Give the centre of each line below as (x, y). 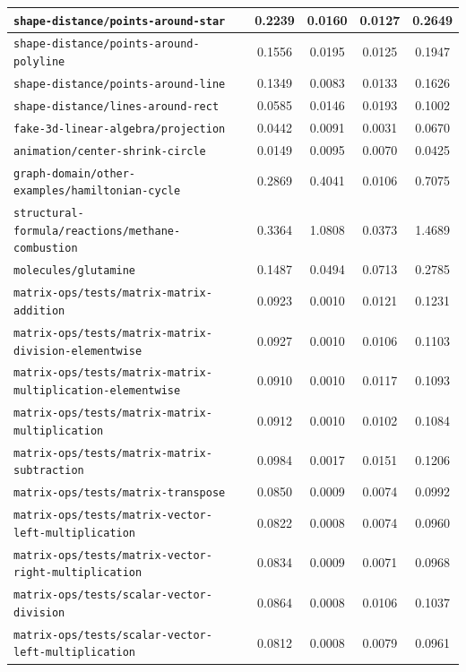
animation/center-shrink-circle (110, 151)
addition (39, 310)
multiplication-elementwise (97, 391)
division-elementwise (78, 351)
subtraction (49, 471)
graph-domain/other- (75, 173)
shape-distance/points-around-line (120, 84)
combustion (46, 249)
